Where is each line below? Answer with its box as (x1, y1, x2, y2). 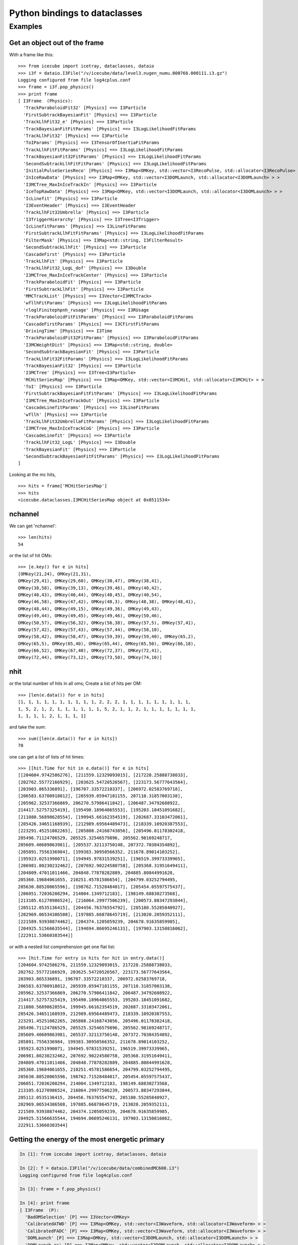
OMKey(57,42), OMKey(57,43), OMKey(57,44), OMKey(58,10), (18, 626, 162, 632)
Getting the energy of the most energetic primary (9, 1135, 165, 1144)
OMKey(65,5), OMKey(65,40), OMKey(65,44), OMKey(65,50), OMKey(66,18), (18, 640, 196, 646)
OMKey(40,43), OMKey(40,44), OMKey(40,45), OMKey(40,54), (18, 592, 162, 598)
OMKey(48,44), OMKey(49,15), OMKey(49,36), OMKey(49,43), (18, 606, 162, 612)
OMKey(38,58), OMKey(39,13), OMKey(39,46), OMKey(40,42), (18, 585, 162, 591)
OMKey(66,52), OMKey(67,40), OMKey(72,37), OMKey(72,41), (18, 648, 162, 653)
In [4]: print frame (19, 1200, 70, 1206)
